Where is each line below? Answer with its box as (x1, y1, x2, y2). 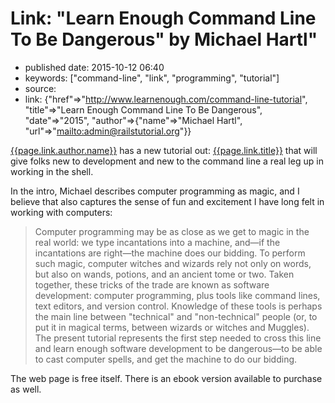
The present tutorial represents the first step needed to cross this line (34, 332, 322, 344)
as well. (10, 383, 42, 395)
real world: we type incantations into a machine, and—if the (34, 236, 281, 248)
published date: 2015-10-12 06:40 (24, 61, 165, 73)
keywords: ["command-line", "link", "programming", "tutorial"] (24, 72, 280, 84)
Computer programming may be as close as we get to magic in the (34, 225, 310, 237)
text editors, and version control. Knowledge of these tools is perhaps (34, 300, 323, 312)
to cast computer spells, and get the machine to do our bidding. (34, 353, 298, 365)
